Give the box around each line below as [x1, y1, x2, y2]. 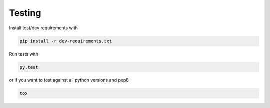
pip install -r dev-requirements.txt [19, 38, 112, 44]
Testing [9, 7, 41, 18]
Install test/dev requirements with [9, 25, 78, 31]
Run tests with [9, 51, 38, 57]
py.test [19, 64, 38, 70]
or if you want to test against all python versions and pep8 [9, 77, 129, 83]
